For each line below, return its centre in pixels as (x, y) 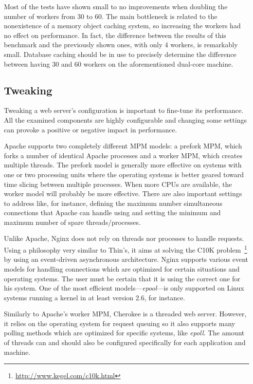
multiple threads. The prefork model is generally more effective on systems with (123, 165)
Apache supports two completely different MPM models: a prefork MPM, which (123, 146)
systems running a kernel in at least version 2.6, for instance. (95, 297)
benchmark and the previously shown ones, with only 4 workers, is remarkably (121, 45)
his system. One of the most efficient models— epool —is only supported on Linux (124, 288)
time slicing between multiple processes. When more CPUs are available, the (118, 184)
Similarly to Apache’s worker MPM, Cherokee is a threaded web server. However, (125, 314)
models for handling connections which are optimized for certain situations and (122, 268)
